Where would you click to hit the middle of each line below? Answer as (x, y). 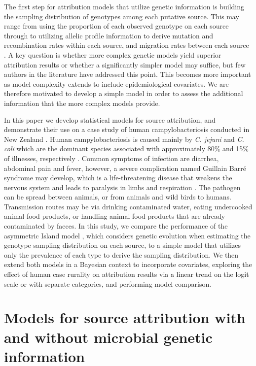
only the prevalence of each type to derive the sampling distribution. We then (121, 254)
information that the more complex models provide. (82, 103)
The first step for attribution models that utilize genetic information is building (124, 6)
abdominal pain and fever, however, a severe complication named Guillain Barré (125, 168)
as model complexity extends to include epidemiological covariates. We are (116, 83)
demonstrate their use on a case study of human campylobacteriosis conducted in (127, 129)
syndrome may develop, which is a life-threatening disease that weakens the (118, 178)
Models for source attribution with (125, 317)
